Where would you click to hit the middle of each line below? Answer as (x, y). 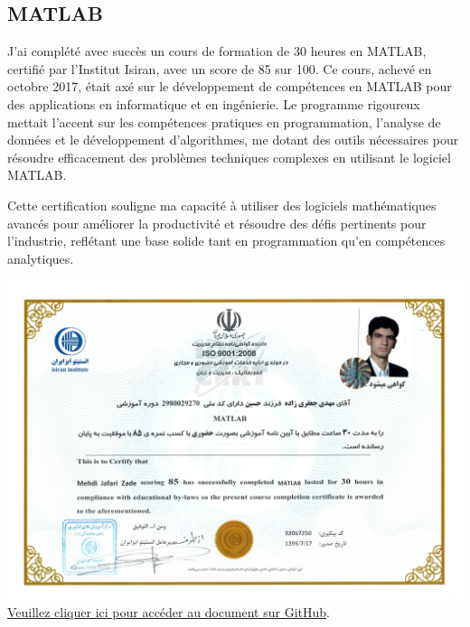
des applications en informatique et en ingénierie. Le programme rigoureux (214, 103)
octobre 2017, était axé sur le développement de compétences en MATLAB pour (230, 86)
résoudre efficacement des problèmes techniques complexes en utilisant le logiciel (229, 157)
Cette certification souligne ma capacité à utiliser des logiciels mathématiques (222, 205)
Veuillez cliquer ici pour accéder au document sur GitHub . (169, 612)
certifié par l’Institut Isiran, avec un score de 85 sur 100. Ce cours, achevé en (220, 68)
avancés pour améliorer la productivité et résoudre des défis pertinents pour (217, 223)
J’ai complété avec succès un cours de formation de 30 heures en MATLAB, (217, 51)
